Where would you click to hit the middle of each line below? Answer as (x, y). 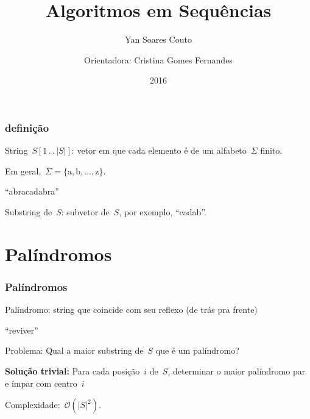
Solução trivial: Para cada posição (72, 371)
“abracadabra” (32, 191)
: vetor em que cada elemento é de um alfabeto (159, 150)
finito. (271, 150)
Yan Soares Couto (158, 39)
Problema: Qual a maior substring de (74, 350)
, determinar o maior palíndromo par (237, 371)
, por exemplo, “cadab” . (163, 211)
